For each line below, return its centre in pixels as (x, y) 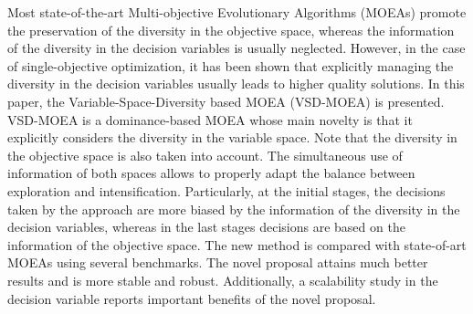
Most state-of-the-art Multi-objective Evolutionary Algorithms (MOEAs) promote (237, 12)
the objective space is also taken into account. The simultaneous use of (205, 155)
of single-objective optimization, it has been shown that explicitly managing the (231, 65)
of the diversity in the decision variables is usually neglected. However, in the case (236, 48)
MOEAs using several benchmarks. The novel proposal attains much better (218, 262)
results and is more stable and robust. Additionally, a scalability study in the (223, 280)
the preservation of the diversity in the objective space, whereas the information (231, 30)
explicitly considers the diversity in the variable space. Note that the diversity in (232, 137)
